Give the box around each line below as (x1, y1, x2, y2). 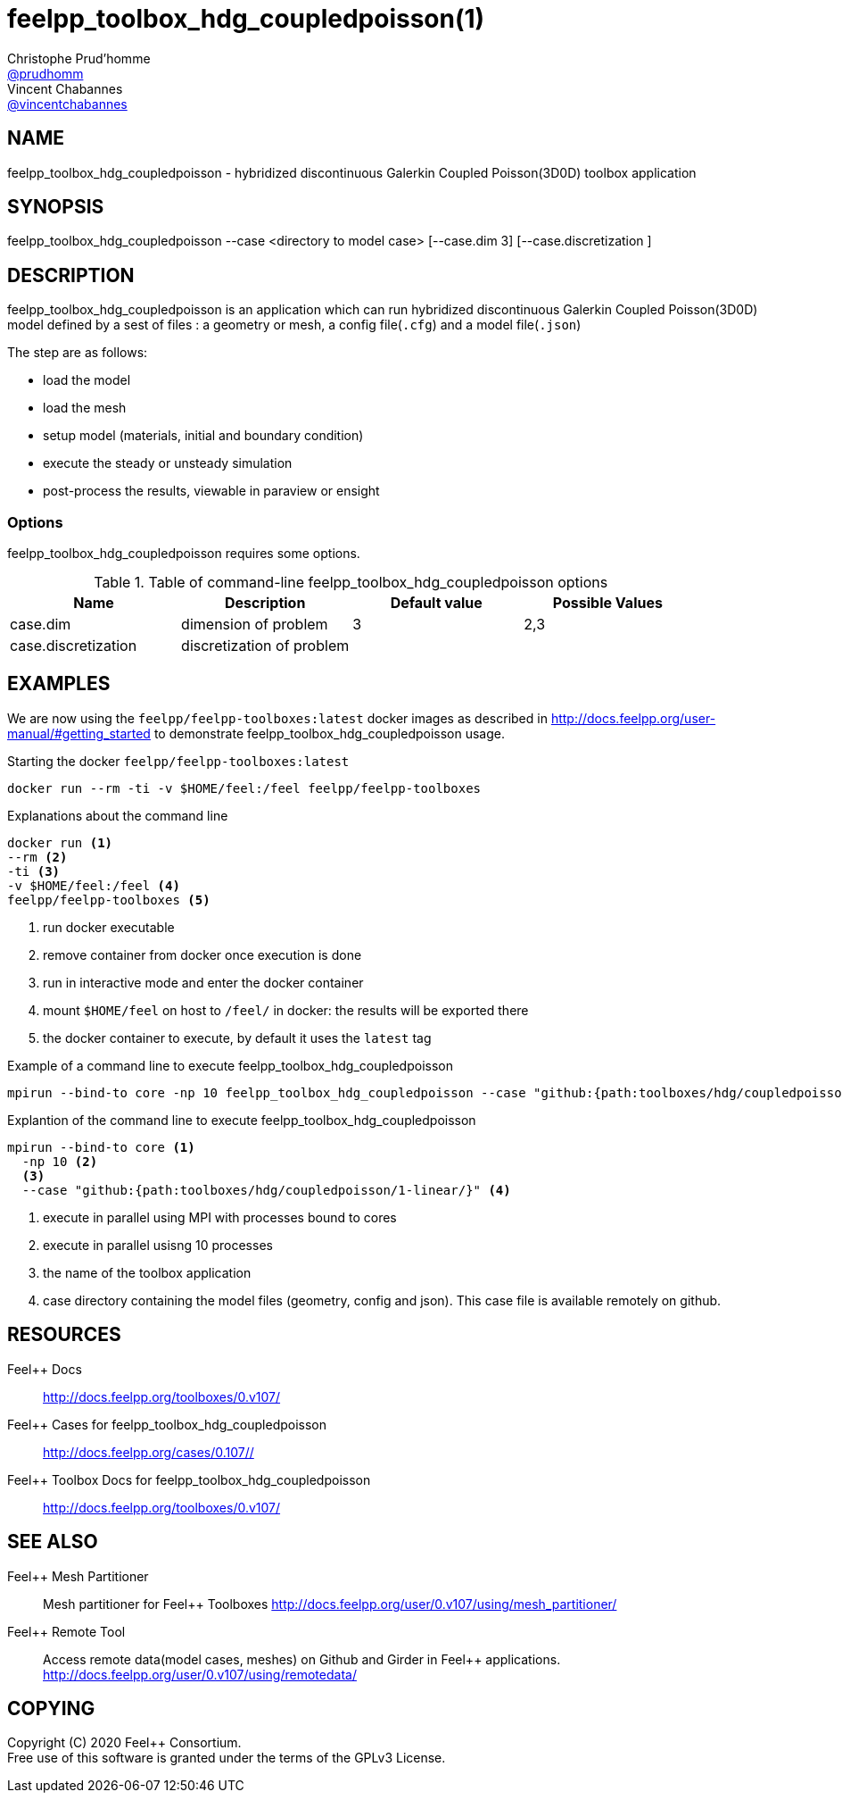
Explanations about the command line (7, 807, 228, 823)
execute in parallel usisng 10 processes (43, 1237, 273, 1253)
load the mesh (43, 400, 127, 416)
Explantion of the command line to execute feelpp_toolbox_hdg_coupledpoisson (7, 1112, 476, 1128)
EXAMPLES (7, 672, 111, 696)
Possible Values (552, 594, 663, 612)
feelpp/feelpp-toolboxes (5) (7, 892, 210, 907)
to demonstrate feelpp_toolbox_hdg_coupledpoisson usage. (153, 725, 506, 741)
